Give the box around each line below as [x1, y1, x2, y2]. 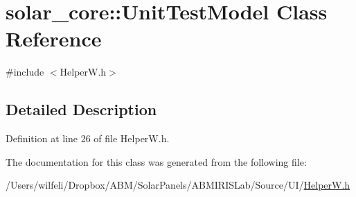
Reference [6, 24, 102, 53]
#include [6, 65, 44, 79]
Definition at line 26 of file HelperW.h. [6, 131, 170, 146]
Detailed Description [6, 98, 157, 120]
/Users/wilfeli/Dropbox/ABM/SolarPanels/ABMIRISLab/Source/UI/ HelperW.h [6, 178, 350, 192]
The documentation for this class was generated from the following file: [6, 154, 307, 169]
